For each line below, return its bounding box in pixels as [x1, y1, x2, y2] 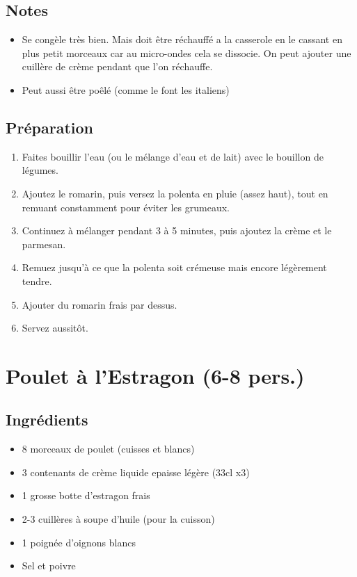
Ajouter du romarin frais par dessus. [22, 297, 177, 311]
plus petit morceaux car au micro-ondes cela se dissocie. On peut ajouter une [22, 45, 351, 60]
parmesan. [22, 236, 66, 251]
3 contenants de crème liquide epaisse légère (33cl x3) [22, 464, 250, 479]
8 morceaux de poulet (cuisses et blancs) [22, 441, 195, 456]
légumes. [22, 163, 58, 177]
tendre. [22, 273, 52, 288]
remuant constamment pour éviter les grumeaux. [22, 200, 230, 214]
